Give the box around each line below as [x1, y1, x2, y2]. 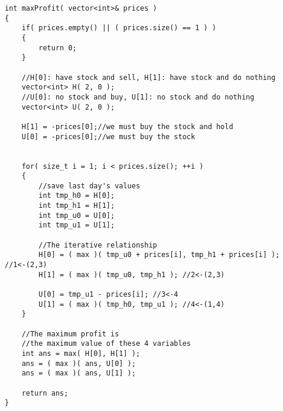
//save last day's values [38, 181, 141, 190]
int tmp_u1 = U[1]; [38, 221, 115, 230]
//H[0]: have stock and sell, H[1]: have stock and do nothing [21, 73, 276, 82]
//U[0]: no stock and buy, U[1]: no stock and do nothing [21, 92, 255, 101]
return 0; [38, 43, 77, 52]
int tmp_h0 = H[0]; [38, 191, 115, 200]
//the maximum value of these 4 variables [21, 339, 191, 348]
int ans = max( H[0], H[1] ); [21, 349, 141, 358]
